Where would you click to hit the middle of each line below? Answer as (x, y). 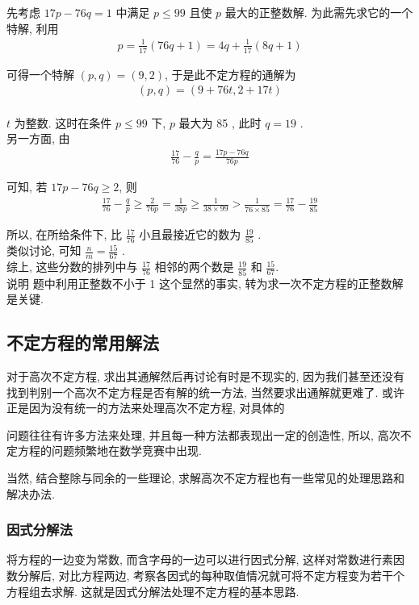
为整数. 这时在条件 (63, 122)
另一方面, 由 (38, 138)
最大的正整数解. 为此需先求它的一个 (319, 12)
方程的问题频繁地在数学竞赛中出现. (109, 451)
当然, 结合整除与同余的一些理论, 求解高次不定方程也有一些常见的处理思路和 (206, 477)
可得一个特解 (40, 74)
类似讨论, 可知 (44, 250)
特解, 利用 (33, 28)
